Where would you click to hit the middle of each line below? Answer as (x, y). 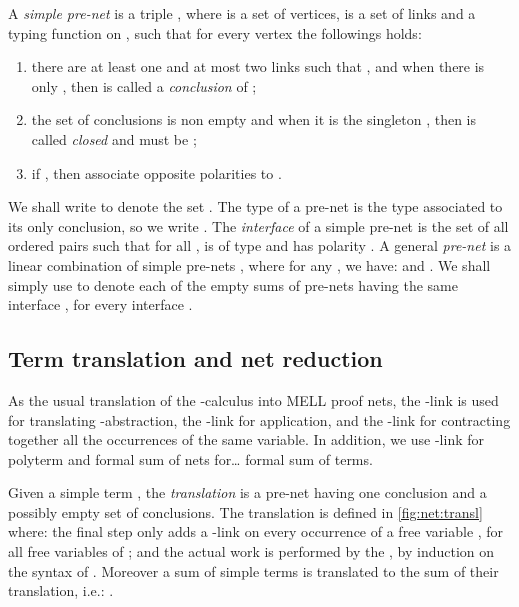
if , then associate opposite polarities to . (156, 172)
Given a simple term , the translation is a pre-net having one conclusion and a (247, 492)
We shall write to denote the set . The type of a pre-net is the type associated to (255, 206)
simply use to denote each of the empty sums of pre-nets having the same (233, 284)
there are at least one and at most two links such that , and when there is (258, 66)
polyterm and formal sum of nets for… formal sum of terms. (190, 458)
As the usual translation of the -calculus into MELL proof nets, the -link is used (253, 399)
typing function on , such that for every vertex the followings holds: (215, 32)
